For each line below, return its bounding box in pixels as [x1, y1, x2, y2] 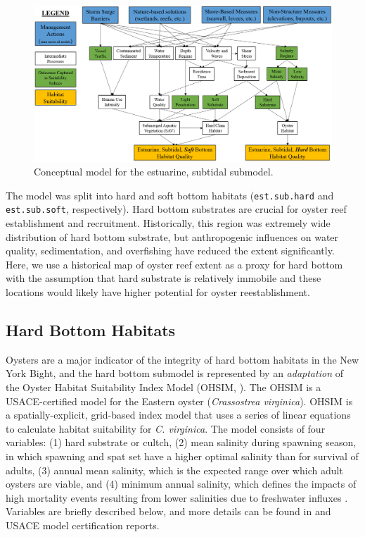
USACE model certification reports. [6, 517, 160, 532]
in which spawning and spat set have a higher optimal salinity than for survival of [6, 448, 359, 463]
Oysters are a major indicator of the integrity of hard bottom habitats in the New [6, 352, 359, 366]
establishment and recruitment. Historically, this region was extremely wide [6, 216, 331, 230]
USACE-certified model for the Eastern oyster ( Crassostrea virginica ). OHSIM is [6, 393, 353, 408]
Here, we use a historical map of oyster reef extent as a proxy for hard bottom [6, 257, 343, 271]
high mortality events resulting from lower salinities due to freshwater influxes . [6, 490, 348, 505]
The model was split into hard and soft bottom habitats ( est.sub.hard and [6, 187, 334, 202]
